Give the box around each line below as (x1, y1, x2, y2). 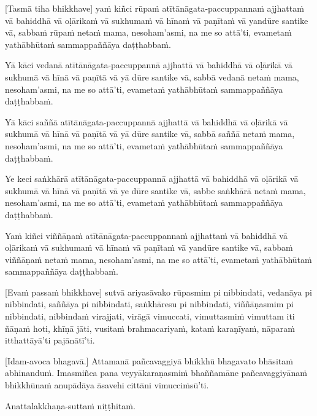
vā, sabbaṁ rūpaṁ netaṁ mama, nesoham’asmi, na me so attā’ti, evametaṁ (5, 26, 292, 39)
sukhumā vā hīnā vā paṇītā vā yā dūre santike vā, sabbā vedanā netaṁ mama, (5, 70, 299, 83)
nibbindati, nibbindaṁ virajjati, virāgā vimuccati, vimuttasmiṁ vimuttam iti (5, 310, 295, 323)
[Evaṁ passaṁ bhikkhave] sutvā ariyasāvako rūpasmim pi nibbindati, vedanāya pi (5, 285, 312, 298)
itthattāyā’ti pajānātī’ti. (5, 334, 95, 347)
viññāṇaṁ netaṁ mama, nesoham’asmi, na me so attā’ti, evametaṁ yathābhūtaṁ (5, 253, 312, 265)
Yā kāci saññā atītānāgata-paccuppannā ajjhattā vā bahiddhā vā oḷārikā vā (5, 115, 288, 128)
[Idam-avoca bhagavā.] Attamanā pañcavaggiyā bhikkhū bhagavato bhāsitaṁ (5, 354, 293, 367)
